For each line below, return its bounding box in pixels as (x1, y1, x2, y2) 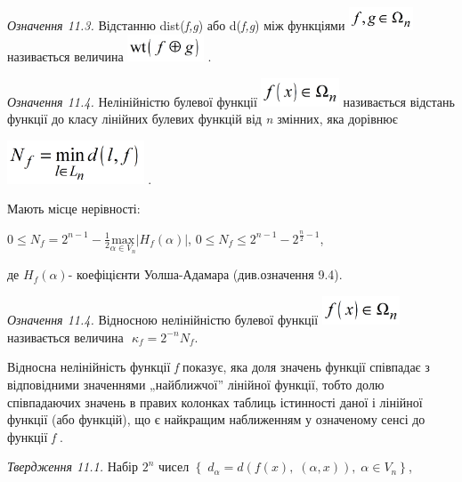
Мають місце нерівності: (7, 199, 141, 218)
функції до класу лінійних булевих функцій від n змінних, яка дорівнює (7, 109, 398, 128)
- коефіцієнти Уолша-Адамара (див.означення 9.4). (68, 265, 343, 284)
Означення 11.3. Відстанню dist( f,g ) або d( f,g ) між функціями (7, 15, 345, 34)
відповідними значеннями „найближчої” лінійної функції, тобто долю (7, 374, 385, 393)
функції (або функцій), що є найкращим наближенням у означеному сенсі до (7, 410, 426, 429)
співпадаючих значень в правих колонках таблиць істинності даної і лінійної (7, 392, 423, 411)
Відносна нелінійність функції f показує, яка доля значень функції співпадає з (7, 357, 430, 376)
